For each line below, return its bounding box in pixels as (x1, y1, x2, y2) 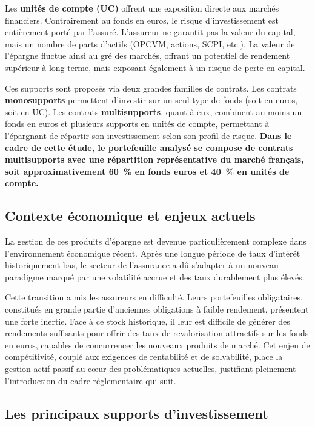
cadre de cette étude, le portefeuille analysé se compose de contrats (5, 141, 293, 154)
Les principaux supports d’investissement (5, 404, 268, 422)
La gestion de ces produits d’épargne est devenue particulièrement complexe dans (5, 235, 307, 248)
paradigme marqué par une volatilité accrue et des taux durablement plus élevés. (5, 270, 305, 283)
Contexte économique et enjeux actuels (5, 206, 256, 225)
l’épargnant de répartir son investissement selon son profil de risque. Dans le (5, 129, 292, 141)
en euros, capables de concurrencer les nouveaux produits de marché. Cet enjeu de (5, 338, 310, 351)
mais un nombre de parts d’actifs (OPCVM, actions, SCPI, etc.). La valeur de (5, 37, 295, 50)
